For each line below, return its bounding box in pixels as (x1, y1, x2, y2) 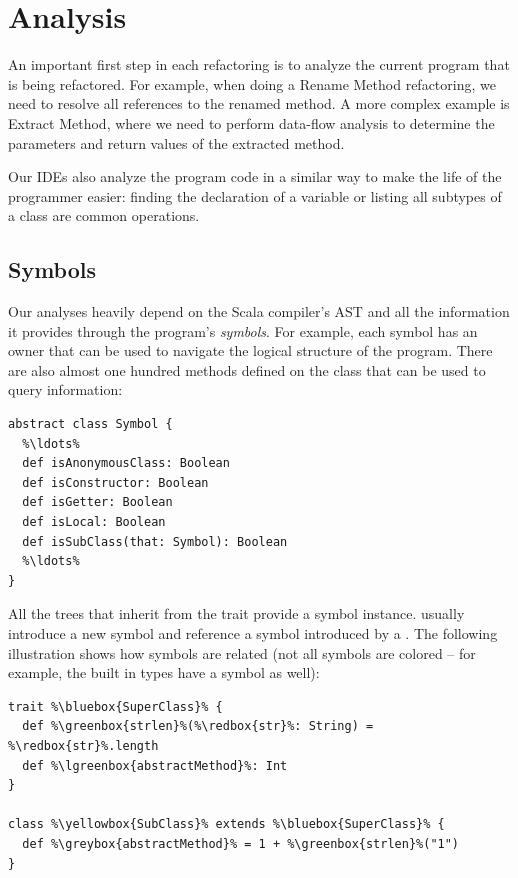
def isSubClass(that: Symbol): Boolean (22, 534, 288, 549)
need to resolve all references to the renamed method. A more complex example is (8, 93, 510, 114)
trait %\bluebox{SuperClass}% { (8, 699, 223, 714)
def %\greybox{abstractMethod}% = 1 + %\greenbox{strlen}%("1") (22, 836, 460, 851)
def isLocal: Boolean (22, 515, 166, 530)
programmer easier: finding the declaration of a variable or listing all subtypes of (8, 185, 502, 206)
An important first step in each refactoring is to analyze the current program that (8, 54, 510, 75)
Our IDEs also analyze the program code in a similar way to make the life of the (8, 166, 502, 187)
